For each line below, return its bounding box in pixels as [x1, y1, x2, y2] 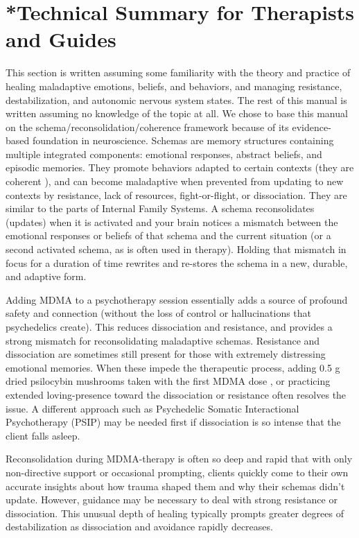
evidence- [292, 119, 331, 134]
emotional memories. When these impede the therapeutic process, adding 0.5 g [6, 360, 340, 374]
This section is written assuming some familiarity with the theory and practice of [6, 65, 351, 80]
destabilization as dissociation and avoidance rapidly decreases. [6, 519, 273, 534]
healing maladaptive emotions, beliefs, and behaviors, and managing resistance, [6, 78, 342, 93]
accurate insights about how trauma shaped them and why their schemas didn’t [6, 478, 345, 493]
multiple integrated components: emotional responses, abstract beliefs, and [6, 146, 322, 161]
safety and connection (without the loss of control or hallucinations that [6, 306, 312, 320]
